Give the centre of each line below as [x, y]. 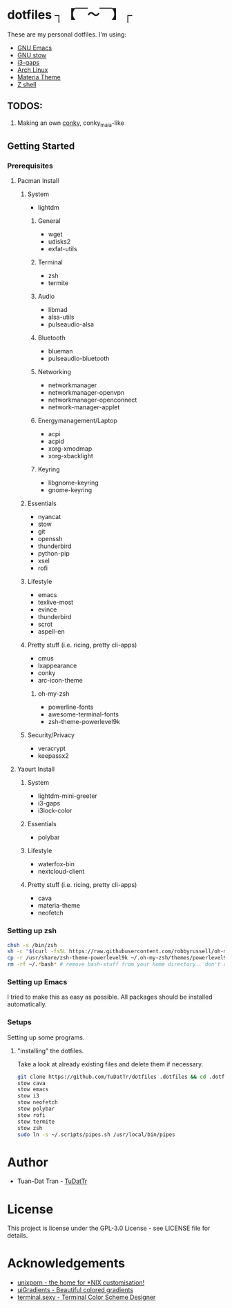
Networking [54, 372]
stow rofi [31, 1115]
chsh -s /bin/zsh [32, 945]
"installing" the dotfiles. [50, 1051]
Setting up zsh [32, 931]
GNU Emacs [35, 48]
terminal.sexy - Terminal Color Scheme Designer [86, 1297]
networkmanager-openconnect [93, 400]
